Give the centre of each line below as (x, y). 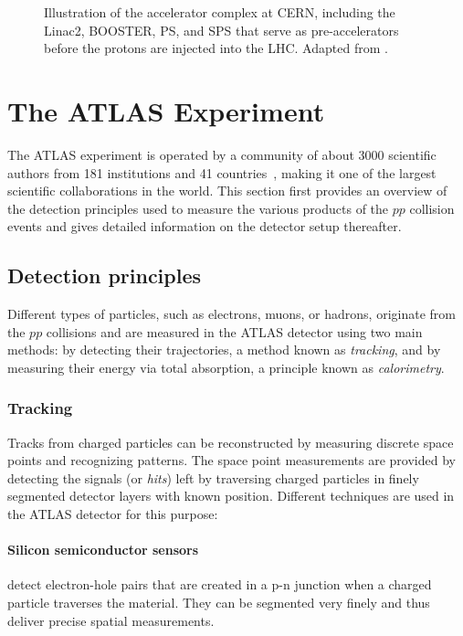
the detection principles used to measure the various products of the (198, 208)
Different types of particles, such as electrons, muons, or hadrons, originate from (231, 314)
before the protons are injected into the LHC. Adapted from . (216, 48)
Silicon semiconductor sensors (103, 550)
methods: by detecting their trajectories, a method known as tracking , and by (224, 350)
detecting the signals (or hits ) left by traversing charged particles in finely (213, 477)
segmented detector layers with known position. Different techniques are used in (231, 496)
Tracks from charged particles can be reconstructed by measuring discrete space (231, 442)
